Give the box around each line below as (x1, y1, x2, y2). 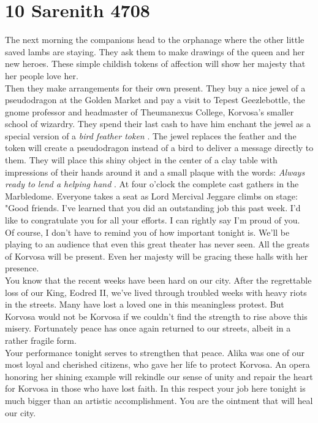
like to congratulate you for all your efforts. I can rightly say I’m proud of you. (5, 214, 300, 227)
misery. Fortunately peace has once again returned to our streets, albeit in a (5, 322, 291, 335)
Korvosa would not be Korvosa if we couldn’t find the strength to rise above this (5, 309, 308, 322)
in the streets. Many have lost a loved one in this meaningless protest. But (5, 298, 284, 311)
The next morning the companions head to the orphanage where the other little (5, 33, 305, 46)
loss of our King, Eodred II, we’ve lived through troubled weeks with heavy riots (5, 285, 307, 298)
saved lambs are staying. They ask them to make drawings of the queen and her (5, 45, 305, 58)
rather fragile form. (5, 333, 77, 346)
